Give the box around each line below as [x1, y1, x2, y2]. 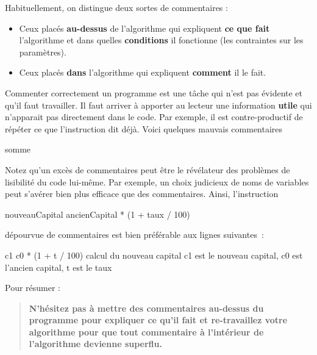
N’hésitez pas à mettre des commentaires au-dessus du [29, 301, 264, 314]
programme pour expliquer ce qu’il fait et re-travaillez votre [29, 314, 288, 326]
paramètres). [19, 45, 66, 58]
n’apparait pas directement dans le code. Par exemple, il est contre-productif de [5, 110, 303, 123]
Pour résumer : [5, 281, 60, 294]
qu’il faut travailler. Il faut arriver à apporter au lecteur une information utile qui [5, 98, 312, 111]
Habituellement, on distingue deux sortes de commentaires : [5, 1, 228, 13]
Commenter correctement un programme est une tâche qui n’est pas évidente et [5, 86, 303, 99]
